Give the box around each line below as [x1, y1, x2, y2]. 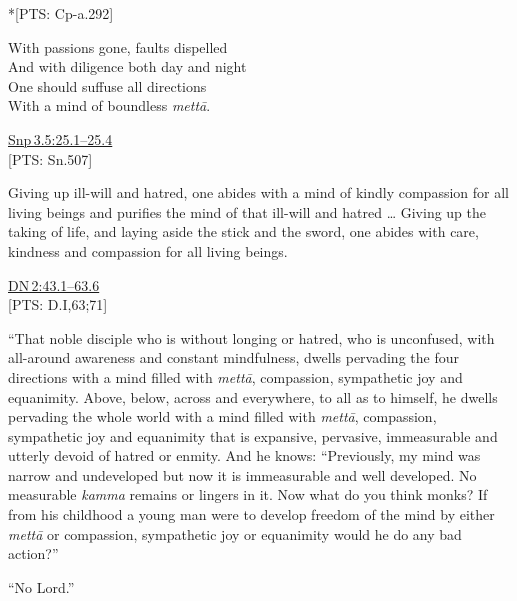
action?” [8, 543, 59, 564]
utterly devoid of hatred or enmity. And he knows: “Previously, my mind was [8, 445, 481, 466]
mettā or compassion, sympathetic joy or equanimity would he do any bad [8, 523, 462, 544]
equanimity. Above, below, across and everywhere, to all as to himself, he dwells [8, 386, 498, 407]
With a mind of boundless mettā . [8, 95, 211, 116]
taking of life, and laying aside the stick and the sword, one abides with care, [8, 221, 479, 242]
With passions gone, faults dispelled [8, 36, 228, 57]
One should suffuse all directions [8, 75, 207, 96]
